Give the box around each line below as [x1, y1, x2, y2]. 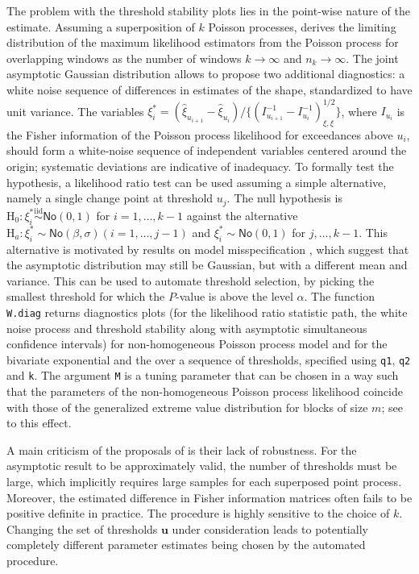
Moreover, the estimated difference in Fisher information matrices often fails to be [6, 489, 413, 505]
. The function [304, 288, 375, 305]
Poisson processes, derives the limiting [208, 18, 396, 35]
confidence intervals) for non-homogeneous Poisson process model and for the [6, 335, 388, 352]
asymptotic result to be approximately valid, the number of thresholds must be [6, 457, 397, 474]
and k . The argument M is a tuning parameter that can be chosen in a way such [6, 367, 399, 384]
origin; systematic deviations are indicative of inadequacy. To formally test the [6, 158, 394, 175]
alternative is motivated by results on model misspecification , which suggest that [6, 240, 409, 257]
